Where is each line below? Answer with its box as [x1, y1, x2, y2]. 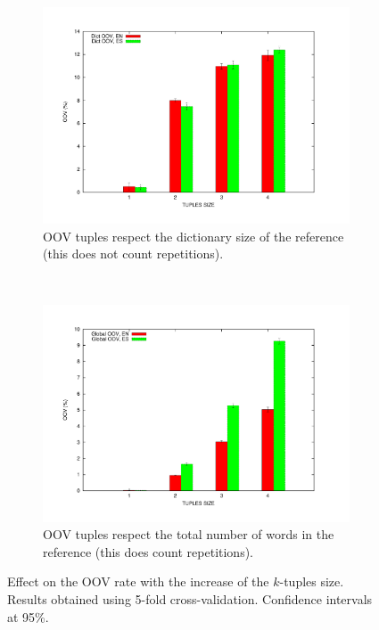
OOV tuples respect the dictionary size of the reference [43, 226, 344, 245]
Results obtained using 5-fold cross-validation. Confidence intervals [7, 589, 373, 608]
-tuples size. [279, 572, 344, 591]
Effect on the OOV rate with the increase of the [7, 572, 269, 591]
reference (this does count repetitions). [43, 542, 254, 560]
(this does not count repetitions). [43, 244, 224, 263]
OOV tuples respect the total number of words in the [43, 525, 334, 544]
